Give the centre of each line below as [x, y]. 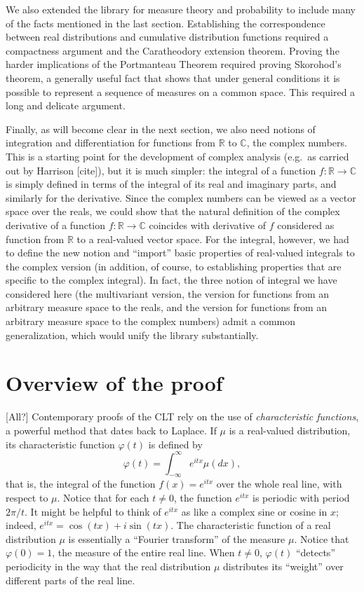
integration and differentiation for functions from [110, 143]
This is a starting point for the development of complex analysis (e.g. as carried [177, 156]
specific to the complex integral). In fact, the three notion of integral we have [171, 280]
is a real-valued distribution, [290, 430]
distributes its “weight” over [283, 566]
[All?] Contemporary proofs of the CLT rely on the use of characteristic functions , [182, 417]
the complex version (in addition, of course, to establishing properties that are [174, 266]
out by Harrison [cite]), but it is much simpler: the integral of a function [161, 170]
